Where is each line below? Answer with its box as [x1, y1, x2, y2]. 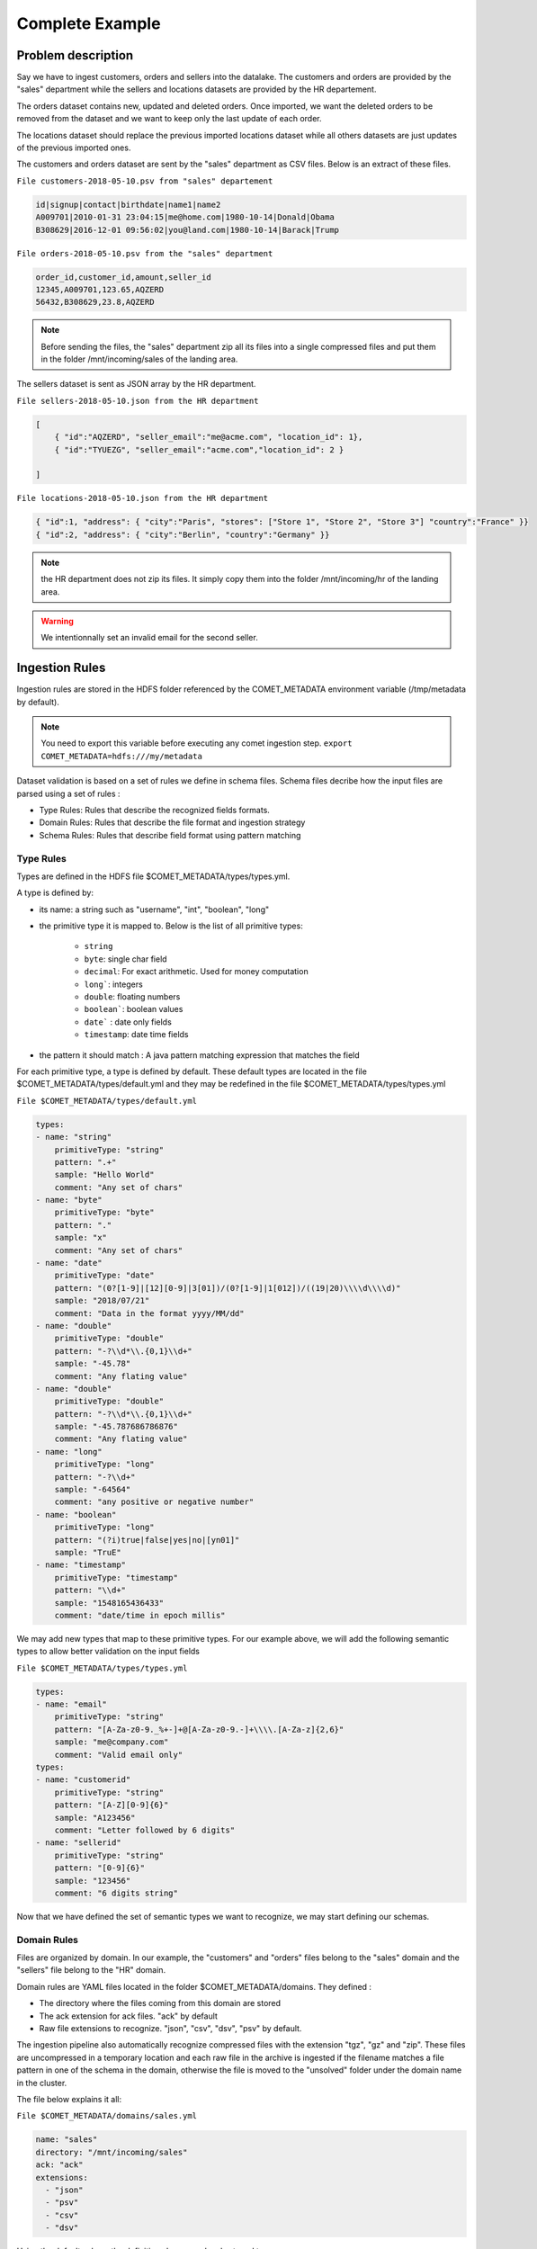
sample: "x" [54, 1232, 108, 1243]
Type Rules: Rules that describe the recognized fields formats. [39, 804, 270, 815]
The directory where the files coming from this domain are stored [39, 1998, 282, 2009]
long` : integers [84, 979, 143, 990]
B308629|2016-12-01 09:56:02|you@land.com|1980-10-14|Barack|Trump [35, 225, 340, 235]
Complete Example [16, 13, 161, 33]
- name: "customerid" [35, 1775, 131, 1785]
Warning [40, 615, 74, 626]
